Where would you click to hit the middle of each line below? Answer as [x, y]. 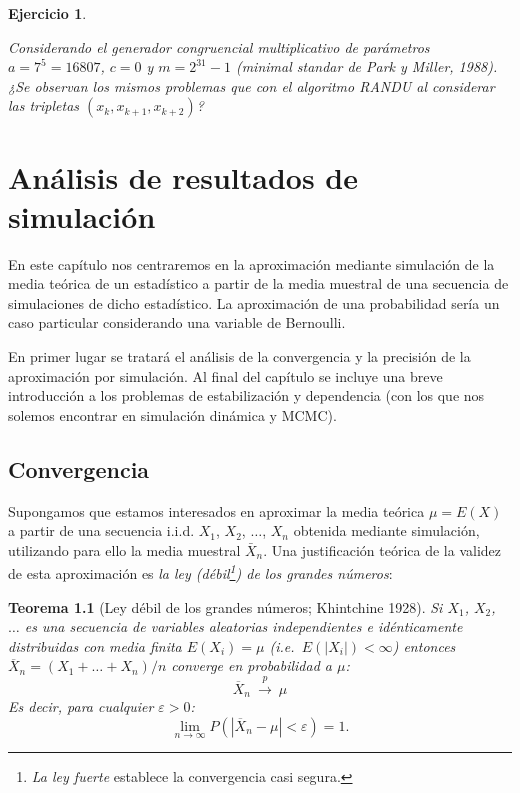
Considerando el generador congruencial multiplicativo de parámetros [219, 46]
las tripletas [44, 105]
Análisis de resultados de [183, 176]
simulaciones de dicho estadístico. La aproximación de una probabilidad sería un [254, 302]
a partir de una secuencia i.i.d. [101, 530]
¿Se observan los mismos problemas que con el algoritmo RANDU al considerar [251, 85]
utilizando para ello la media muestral [124, 549]
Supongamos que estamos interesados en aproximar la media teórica [216, 510]
